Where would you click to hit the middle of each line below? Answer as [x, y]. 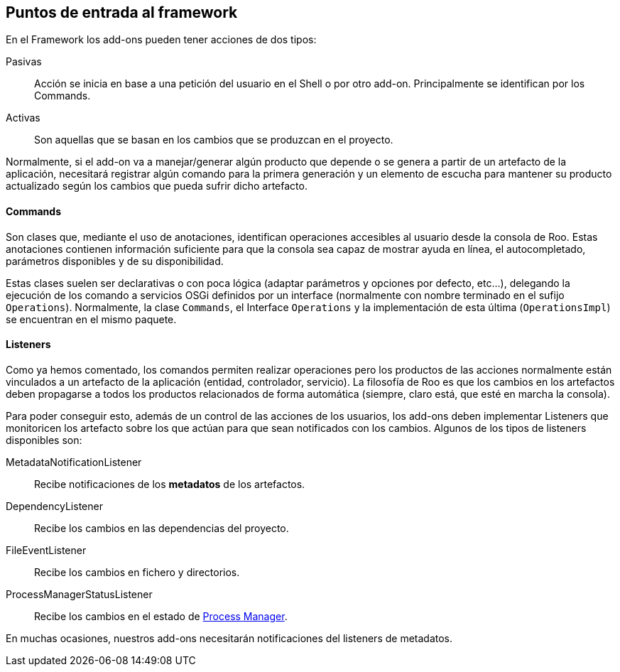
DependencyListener [54, 506]
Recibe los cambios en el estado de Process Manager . [161, 616]
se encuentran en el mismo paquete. [91, 319]
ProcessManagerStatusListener [79, 594]
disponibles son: [44, 440]
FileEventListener [46, 550]
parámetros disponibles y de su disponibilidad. [115, 261]
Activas [23, 118]
